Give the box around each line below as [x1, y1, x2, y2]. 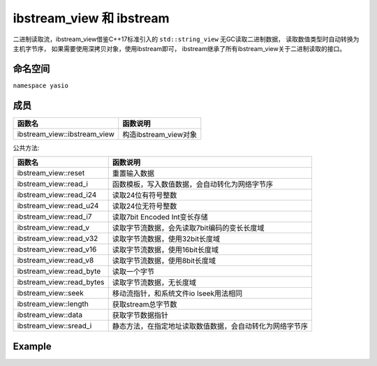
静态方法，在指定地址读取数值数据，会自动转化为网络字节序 [112, 321, 309, 331]
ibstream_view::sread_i [17, 321, 92, 331]
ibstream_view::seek [17, 288, 84, 298]
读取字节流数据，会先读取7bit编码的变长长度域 [112, 224, 265, 233]
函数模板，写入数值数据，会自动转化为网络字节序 [112, 180, 274, 189]
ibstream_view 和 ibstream [13, 10, 170, 26]
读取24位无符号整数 [112, 201, 177, 211]
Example [13, 340, 52, 352]
